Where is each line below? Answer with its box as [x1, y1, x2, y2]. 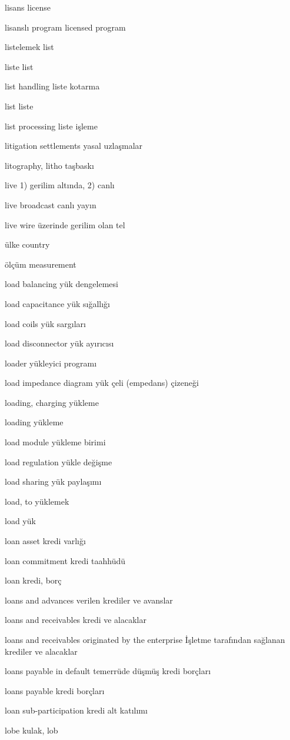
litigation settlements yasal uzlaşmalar [5, 139, 143, 152]
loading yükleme [5, 416, 64, 428]
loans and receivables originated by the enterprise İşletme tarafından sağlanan [5, 634, 285, 645]
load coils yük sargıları [5, 317, 86, 329]
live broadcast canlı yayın [5, 198, 96, 211]
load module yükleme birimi [5, 436, 106, 448]
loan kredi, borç [5, 574, 62, 586]
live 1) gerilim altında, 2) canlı [5, 179, 115, 191]
